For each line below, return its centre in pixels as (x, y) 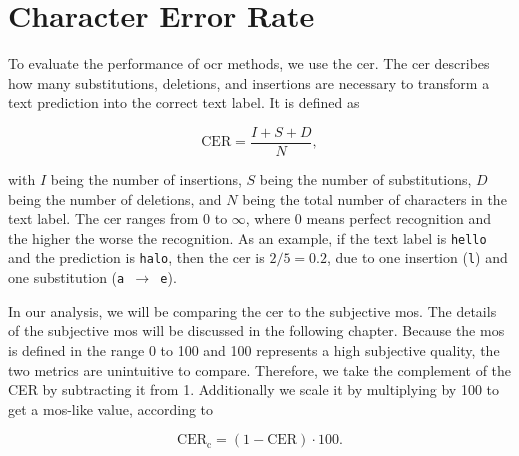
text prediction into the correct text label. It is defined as (184, 102)
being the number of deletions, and (115, 198)
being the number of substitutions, (365, 178)
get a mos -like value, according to (111, 408)
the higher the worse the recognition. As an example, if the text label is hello (247, 237)
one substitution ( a (66, 277)
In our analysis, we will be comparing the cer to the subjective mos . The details (252, 310)
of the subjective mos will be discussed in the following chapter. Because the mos (256, 330)
